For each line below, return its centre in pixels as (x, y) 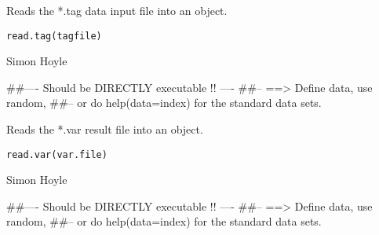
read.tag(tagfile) (54, 36)
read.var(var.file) (57, 154)
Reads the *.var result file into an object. (105, 129)
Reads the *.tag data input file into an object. (117, 10)
